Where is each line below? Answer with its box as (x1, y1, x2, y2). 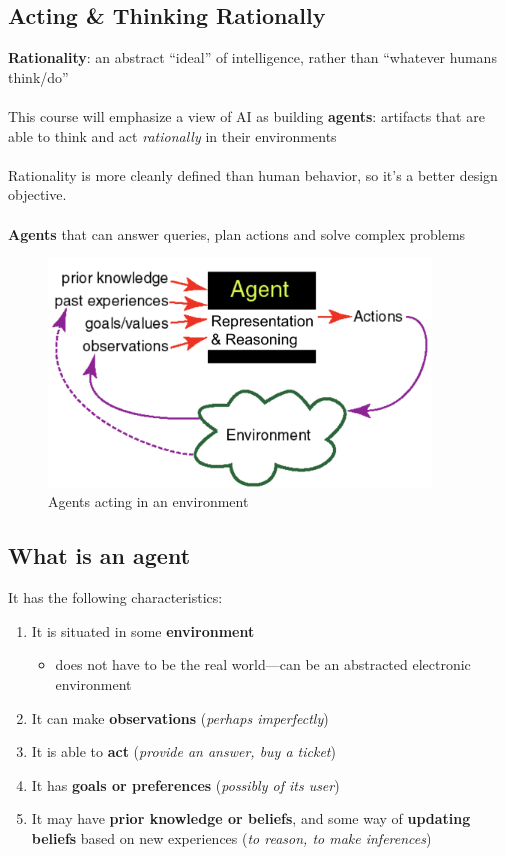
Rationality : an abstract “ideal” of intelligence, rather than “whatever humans (8, 47, 497, 68)
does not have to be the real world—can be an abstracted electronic (55, 654, 471, 675)
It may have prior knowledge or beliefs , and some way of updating (31, 808, 471, 829)
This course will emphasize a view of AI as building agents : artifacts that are (8, 105, 485, 126)
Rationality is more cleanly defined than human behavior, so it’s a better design (8, 164, 498, 185)
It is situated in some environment (31, 620, 255, 641)
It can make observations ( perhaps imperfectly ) (31, 707, 329, 728)
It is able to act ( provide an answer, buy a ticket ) (31, 741, 336, 762)
